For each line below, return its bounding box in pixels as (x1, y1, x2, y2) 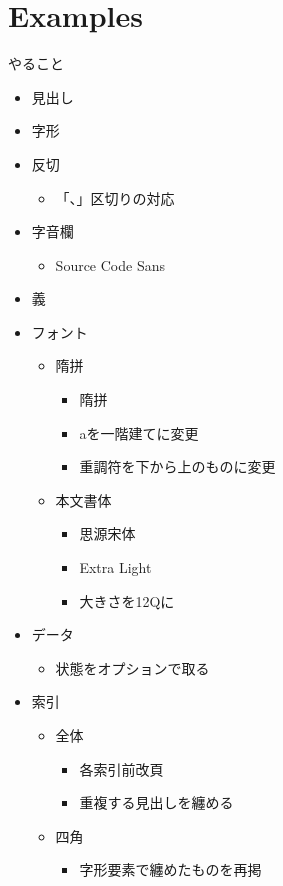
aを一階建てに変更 (79, 422, 199, 443)
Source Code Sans (55, 254, 165, 275)
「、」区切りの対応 (55, 187, 175, 208)
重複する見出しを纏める (79, 792, 234, 813)
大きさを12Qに (79, 590, 175, 611)
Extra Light (79, 557, 152, 578)
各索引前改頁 (79, 758, 164, 779)
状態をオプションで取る (55, 657, 210, 678)
